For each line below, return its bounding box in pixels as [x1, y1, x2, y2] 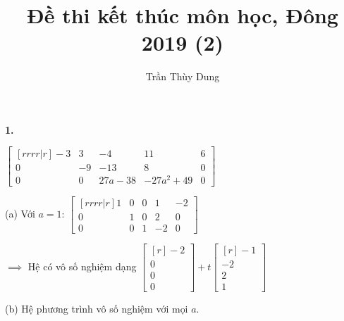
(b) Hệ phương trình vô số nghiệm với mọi [5, 301, 188, 315]
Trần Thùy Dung [145, 69, 220, 84]
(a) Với [5, 206, 35, 220]
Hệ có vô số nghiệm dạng [27, 258, 137, 273]
